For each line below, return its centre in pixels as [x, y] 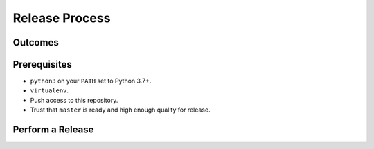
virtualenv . [50, 90]
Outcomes [36, 42]
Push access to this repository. [74, 100]
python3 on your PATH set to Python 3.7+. [91, 81]
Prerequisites [42, 64]
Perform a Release [53, 130]
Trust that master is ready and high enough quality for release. [120, 110]
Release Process [62, 18]
